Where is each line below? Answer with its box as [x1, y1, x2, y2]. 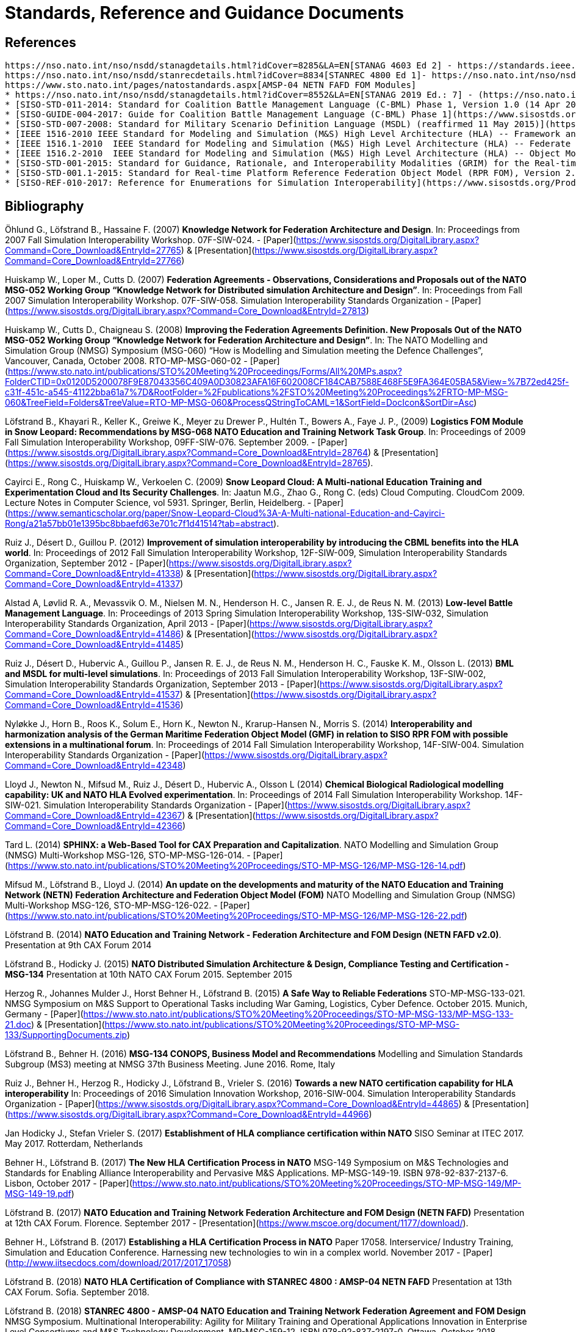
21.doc [5, 1019, 32, 1030]
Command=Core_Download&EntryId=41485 [5, 639, 181, 650]
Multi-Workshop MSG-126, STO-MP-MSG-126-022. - [5, 900, 218, 911]
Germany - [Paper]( [5, 1009, 84, 1020]
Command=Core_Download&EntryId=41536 [5, 700, 181, 711]
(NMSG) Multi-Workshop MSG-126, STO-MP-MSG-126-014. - [5, 850, 251, 861]
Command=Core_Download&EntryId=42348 [5, 760, 183, 771]
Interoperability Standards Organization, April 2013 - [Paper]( [5, 618, 250, 629]
